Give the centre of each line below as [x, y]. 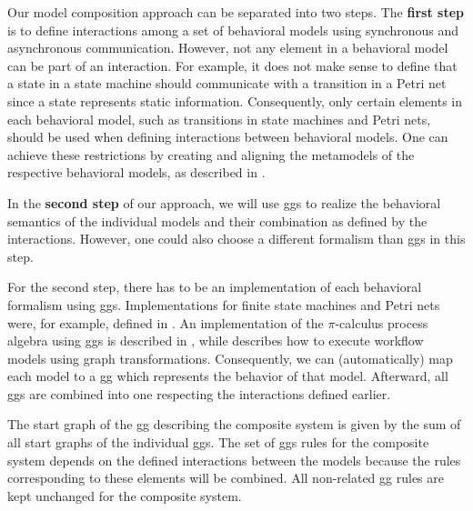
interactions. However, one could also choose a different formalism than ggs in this [236, 239]
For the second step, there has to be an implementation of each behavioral [215, 287]
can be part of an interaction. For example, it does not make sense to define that [232, 65]
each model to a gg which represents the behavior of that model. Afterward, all [228, 376]
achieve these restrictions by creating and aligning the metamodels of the [211, 154]
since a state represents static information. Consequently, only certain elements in [235, 100]
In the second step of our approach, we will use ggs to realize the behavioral [224, 202]
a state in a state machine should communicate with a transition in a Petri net [227, 83]
